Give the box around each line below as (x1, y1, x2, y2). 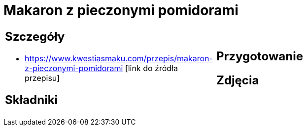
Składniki (5, 92, 58, 107)
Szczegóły (5, 29, 65, 44)
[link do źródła (125, 63, 178, 73)
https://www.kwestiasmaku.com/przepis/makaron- (25, 53, 213, 63)
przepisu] (25, 73, 60, 83)
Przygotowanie (216, 49, 303, 63)
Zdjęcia (216, 73, 259, 87)
